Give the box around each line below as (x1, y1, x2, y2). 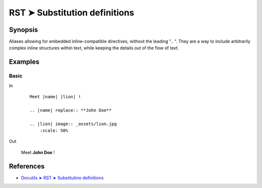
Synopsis (9, 26, 38, 34)
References (9, 162, 45, 170)
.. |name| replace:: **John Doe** (30, 107, 112, 113)
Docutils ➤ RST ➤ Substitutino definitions (21, 174, 104, 181)
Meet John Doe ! (21, 149, 55, 155)
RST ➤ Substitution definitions (9, 7, 134, 18)
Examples (9, 58, 40, 66)
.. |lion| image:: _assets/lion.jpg (30, 121, 117, 127)
